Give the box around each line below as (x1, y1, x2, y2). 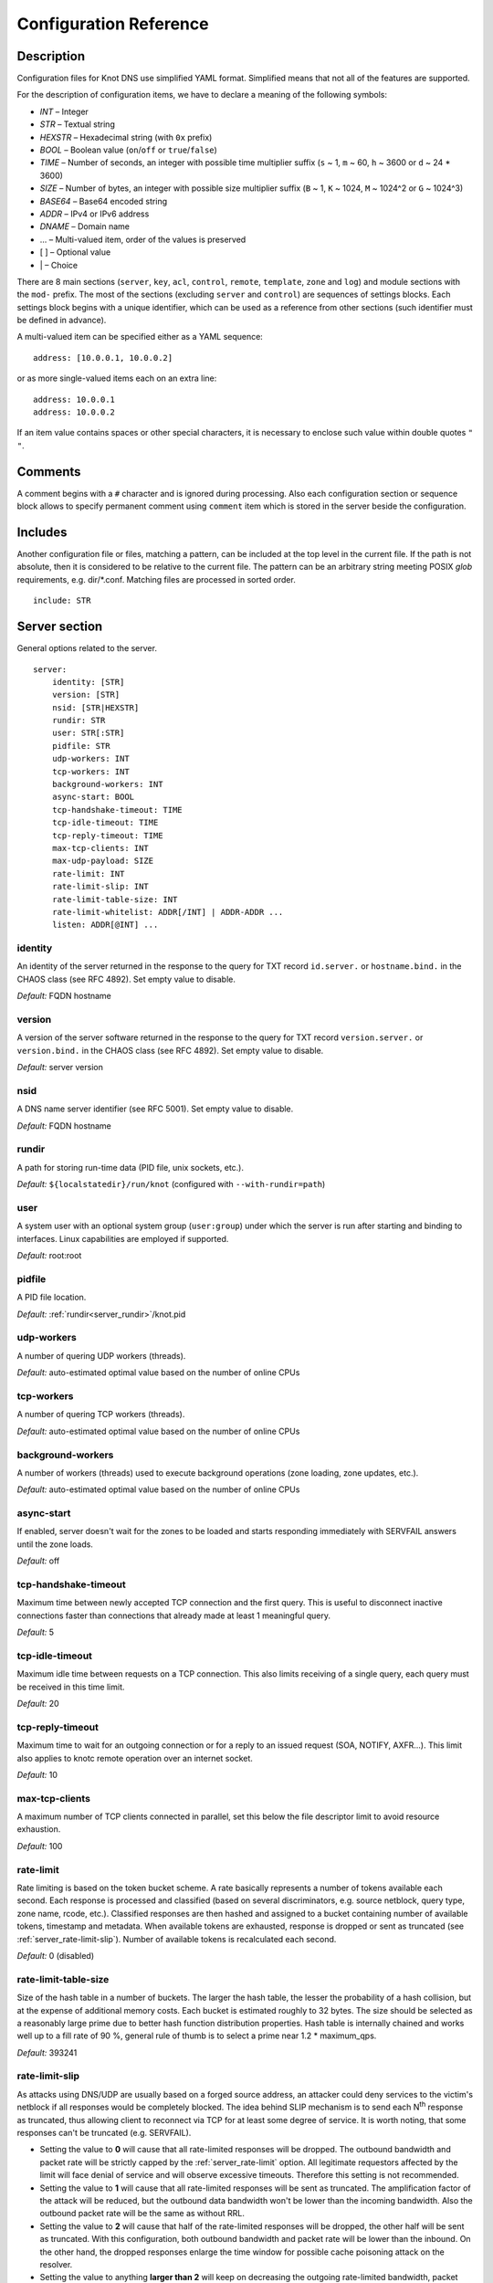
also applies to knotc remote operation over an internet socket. (16, 1752, 253, 1763)
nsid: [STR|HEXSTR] (51, 702, 140, 712)
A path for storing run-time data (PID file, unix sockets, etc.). (16, 1162, 244, 1173)
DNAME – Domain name (39, 221, 131, 232)
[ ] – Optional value (39, 247, 111, 258)
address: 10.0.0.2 (33, 407, 116, 417)
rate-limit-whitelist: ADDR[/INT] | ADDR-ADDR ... (51, 907, 284, 917)
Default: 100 (16, 1840, 63, 1851)
